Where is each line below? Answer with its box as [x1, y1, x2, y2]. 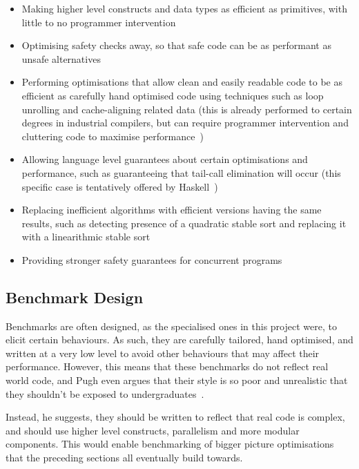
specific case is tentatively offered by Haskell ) [21, 179, 218, 193]
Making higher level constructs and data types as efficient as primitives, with [21, 1, 347, 15]
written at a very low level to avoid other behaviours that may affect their [6, 345, 320, 360]
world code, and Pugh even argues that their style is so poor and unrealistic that [6, 373, 348, 387]
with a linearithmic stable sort [21, 229, 151, 244]
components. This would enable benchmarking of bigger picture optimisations [6, 437, 334, 451]
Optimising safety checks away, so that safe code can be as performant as [21, 38, 331, 52]
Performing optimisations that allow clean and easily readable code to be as [21, 75, 342, 89]
